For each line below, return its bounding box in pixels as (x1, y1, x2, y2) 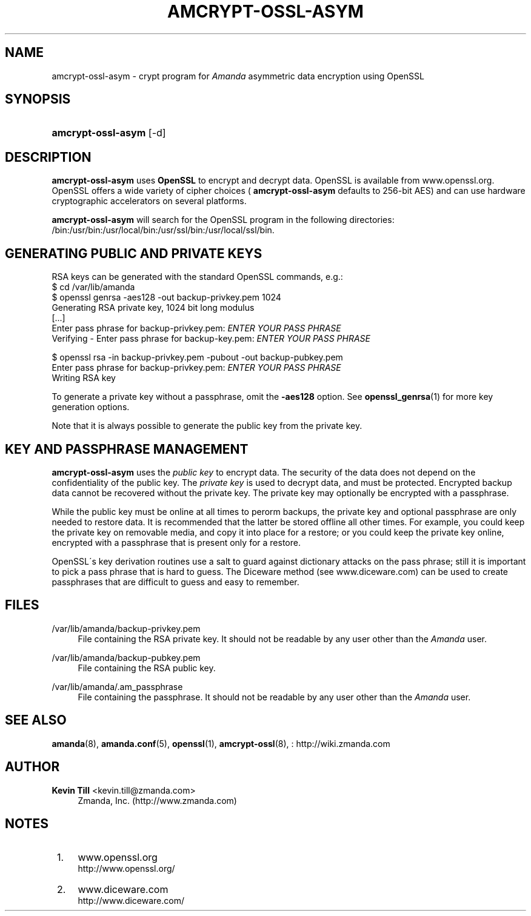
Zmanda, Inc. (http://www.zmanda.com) (78, 795, 237, 806)
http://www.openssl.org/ (78, 863, 175, 874)
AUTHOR (5, 759, 60, 775)
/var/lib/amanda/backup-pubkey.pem (52, 652, 201, 663)
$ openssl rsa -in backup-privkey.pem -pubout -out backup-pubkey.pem (52, 352, 343, 363)
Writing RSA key (52, 373, 116, 383)
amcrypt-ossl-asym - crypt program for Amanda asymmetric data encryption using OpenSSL (52, 70, 424, 81)
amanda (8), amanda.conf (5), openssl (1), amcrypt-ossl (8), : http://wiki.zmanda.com (52, 738, 390, 749)
